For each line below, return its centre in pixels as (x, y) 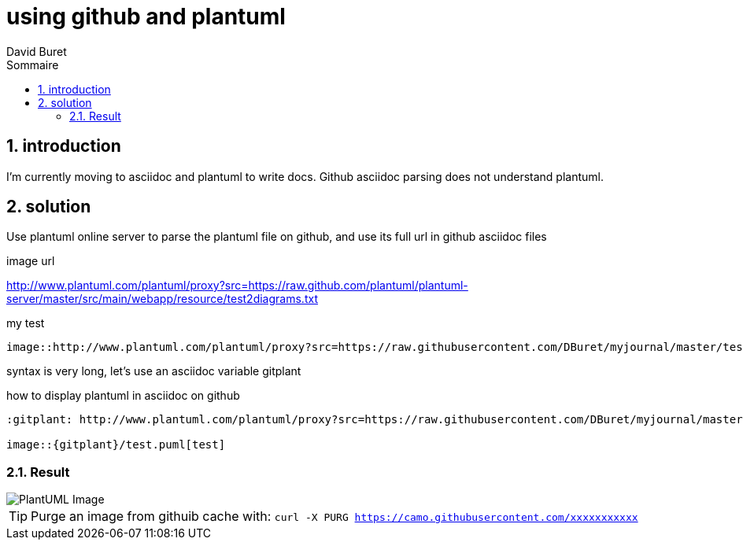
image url (31, 261)
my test (26, 323)
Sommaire (33, 65)
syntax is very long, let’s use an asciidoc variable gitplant (154, 371)
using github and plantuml (146, 17)
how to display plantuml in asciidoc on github (123, 396)
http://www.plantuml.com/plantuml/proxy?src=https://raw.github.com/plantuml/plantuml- (237, 286)
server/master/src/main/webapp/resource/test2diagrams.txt (162, 299)
